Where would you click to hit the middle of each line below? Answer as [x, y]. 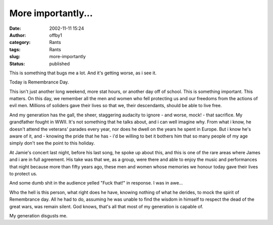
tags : [15, 49]
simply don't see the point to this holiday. [52, 143]
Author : [18, 35]
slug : [15, 57]
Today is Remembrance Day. [39, 82]
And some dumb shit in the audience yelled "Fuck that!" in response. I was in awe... [96, 183]
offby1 [56, 35]
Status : [17, 64]
